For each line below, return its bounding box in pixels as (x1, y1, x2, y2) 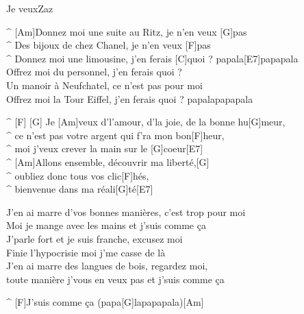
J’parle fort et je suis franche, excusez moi (6, 231, 183, 245)
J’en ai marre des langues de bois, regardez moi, (6, 258, 208, 273)
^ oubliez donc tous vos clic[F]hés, (6, 168, 149, 182)
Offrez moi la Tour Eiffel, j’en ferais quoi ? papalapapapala (6, 91, 253, 106)
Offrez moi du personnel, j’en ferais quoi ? (6, 64, 182, 79)
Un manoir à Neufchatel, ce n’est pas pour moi (6, 77, 203, 92)
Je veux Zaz (6, 1, 53, 15)
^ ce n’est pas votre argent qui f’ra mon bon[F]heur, (6, 128, 225, 142)
